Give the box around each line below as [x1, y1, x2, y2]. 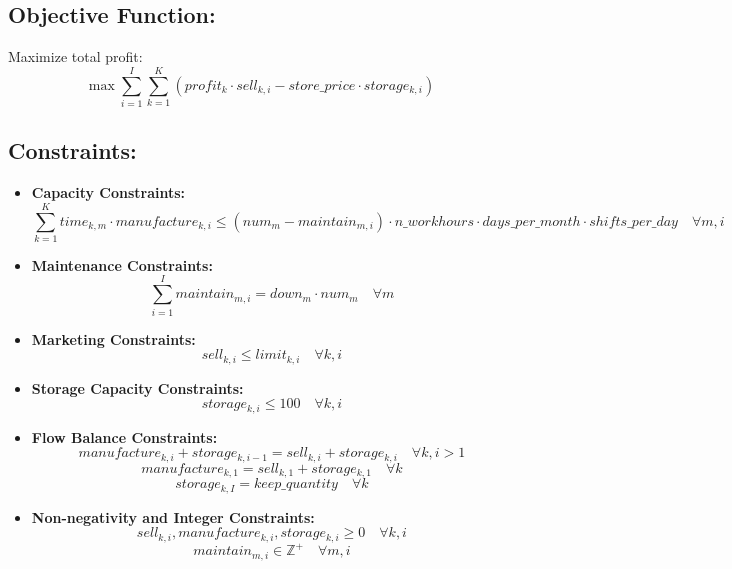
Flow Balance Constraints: [31, 426, 218, 447]
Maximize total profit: [8, 46, 143, 67]
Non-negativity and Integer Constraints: [31, 506, 315, 527]
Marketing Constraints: [31, 328, 196, 349]
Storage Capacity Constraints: [31, 377, 244, 398]
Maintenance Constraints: [31, 254, 213, 275]
